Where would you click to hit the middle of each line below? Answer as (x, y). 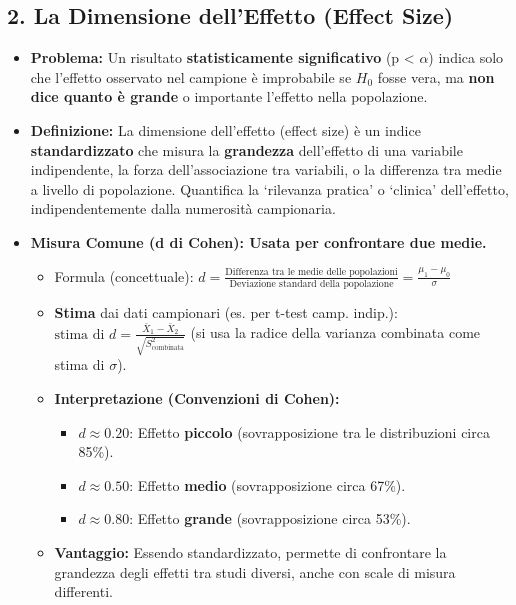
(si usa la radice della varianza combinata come (335, 332)
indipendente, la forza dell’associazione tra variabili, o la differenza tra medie (266, 169)
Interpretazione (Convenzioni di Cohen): (197, 398)
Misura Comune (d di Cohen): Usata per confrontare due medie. (258, 241)
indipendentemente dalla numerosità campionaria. (183, 208)
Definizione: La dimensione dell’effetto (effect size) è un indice (225, 129)
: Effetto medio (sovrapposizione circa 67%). (267, 484)
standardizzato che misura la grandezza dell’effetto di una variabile (246, 149)
